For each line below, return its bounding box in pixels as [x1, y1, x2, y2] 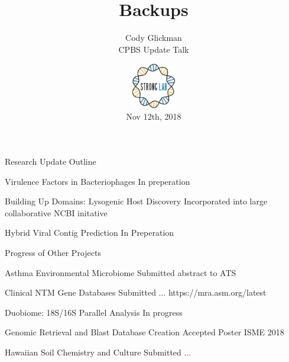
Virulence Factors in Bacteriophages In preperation [5, 175, 190, 187]
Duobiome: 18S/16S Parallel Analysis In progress [5, 306, 183, 318]
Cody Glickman [125, 31, 182, 44]
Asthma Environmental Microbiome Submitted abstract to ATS [5, 266, 236, 278]
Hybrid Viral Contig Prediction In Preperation [5, 226, 174, 239]
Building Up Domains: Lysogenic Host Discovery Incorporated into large [5, 195, 268, 207]
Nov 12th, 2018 [126, 110, 181, 123]
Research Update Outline [5, 155, 96, 168]
